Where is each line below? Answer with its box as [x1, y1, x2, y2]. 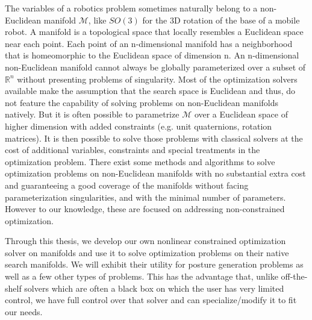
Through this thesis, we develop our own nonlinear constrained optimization [5, 234, 286, 247]
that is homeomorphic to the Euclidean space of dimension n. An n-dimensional [5, 49, 299, 61]
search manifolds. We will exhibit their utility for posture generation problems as [5, 258, 304, 271]
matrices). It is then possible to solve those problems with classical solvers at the [5, 131, 303, 144]
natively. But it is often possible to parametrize [5, 108, 179, 121]
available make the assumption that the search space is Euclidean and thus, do [5, 84, 296, 97]
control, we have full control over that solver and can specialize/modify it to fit [5, 293, 297, 306]
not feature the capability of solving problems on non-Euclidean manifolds [5, 96, 279, 108]
